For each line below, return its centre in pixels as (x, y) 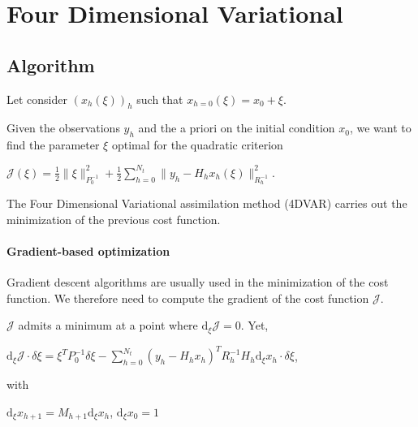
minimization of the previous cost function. (114, 219)
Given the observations (63, 128)
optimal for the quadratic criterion (197, 145)
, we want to (380, 128)
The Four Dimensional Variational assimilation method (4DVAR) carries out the (207, 203)
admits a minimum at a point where (108, 325)
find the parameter (53, 145)
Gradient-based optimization (88, 250)
